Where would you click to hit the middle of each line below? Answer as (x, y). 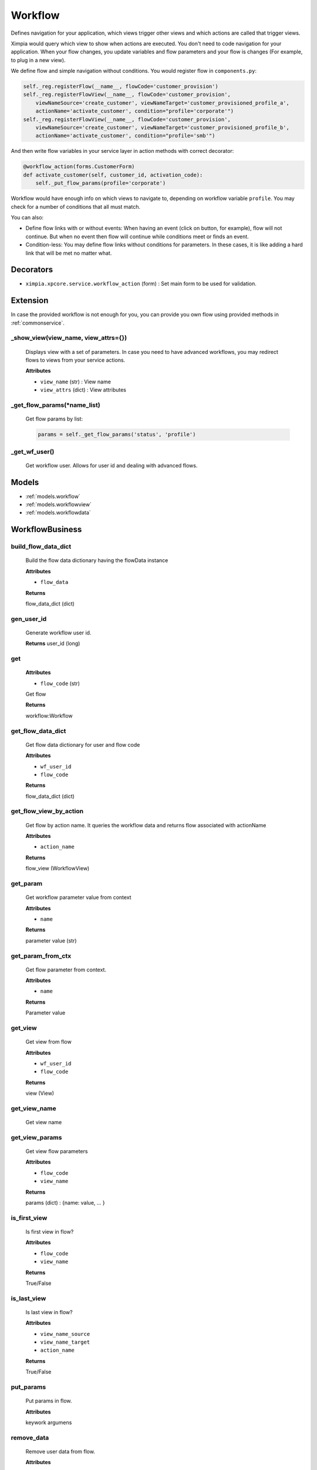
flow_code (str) (60, 683)
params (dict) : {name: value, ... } (65, 1203)
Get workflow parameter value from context (78, 897)
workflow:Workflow (49, 716)
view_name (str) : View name (76, 382)
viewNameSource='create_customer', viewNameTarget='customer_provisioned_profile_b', (163, 128)
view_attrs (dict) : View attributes (83, 390)
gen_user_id (29, 619)
